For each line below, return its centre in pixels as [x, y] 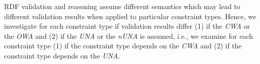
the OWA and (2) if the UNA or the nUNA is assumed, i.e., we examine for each [128, 36]
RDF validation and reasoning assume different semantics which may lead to [122, 6]
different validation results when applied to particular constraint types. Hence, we [130, 16]
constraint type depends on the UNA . [62, 55]
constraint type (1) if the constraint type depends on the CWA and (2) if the [123, 46]
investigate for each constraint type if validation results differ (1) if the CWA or [127, 26]
